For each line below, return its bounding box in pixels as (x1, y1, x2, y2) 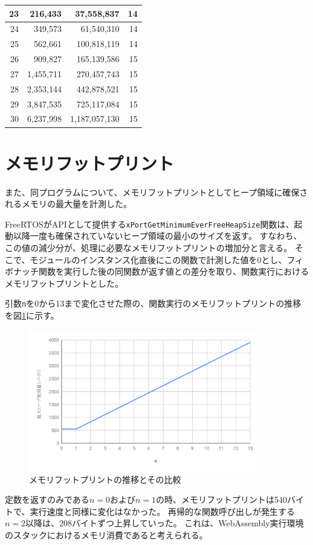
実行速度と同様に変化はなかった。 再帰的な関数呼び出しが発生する (30, 505, 295, 517)
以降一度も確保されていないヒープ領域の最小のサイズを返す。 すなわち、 (13, 229, 302, 242)
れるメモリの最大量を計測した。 (5, 197, 132, 210)
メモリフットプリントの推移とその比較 (29, 473, 181, 485)
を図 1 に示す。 (5, 309, 59, 322)
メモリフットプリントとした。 (5, 276, 123, 289)
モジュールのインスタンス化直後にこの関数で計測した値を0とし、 (30, 253, 287, 266)
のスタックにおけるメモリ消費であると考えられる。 (5, 528, 208, 541)
